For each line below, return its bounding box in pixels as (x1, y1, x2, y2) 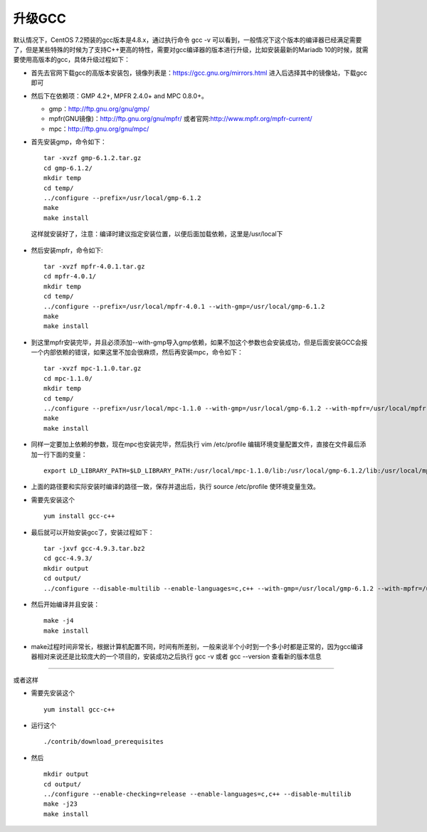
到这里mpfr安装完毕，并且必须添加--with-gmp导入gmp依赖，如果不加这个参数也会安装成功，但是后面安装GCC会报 (31, 338, 368, 347)
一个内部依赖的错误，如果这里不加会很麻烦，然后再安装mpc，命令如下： (31, 348, 243, 357)
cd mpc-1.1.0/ (43, 374, 93, 382)
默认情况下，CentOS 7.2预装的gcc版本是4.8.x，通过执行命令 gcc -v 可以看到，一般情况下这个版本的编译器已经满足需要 (13, 36, 362, 44)
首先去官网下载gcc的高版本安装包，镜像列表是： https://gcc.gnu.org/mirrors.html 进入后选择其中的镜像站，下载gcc (31, 68, 368, 77)
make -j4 (43, 616, 74, 625)
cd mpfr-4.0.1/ (43, 273, 97, 280)
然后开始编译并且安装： (31, 600, 100, 609)
